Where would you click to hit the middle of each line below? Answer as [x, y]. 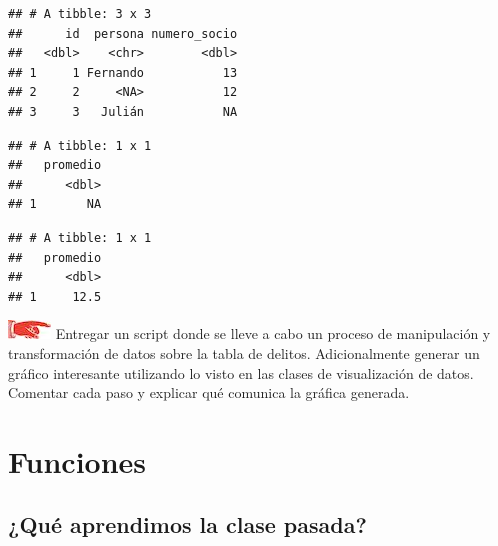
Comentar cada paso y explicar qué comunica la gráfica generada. [209, 392]
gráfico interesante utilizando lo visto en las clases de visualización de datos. [241, 372]
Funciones [77, 460]
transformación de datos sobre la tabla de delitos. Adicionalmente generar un [244, 352]
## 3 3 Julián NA [123, 111]
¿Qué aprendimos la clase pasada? [187, 524]
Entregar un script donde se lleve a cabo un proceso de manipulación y [273, 333]
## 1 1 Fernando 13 [123, 72]
